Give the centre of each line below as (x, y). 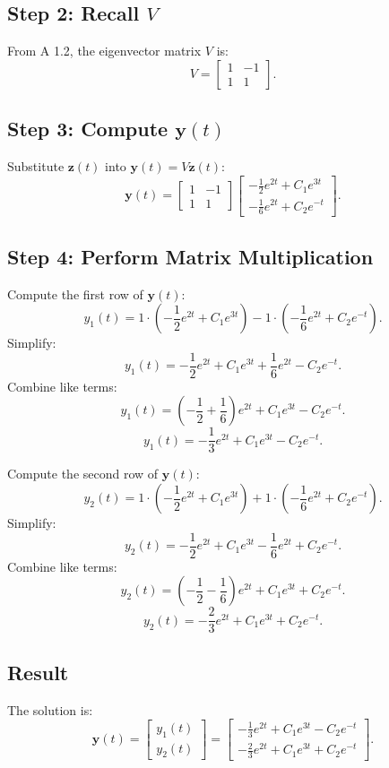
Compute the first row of (75, 293)
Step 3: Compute (88, 129)
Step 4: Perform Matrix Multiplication (190, 256)
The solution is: (50, 709)
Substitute (36, 166)
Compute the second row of (83, 474)
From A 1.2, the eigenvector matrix (104, 51)
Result (38, 672)
